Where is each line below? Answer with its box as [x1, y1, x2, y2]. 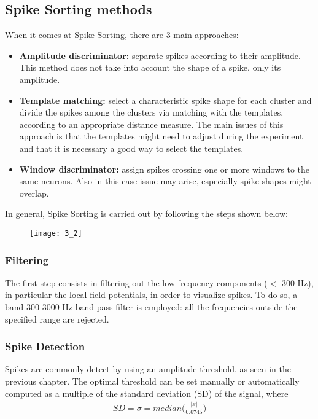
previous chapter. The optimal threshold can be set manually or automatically [5, 374, 300, 387]
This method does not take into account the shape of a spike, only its [19, 61, 281, 74]
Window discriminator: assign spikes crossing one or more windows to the [19, 162, 310, 175]
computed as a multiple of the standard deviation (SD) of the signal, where [5, 386, 289, 399]
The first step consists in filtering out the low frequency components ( [5, 276, 268, 289]
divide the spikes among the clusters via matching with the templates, [19, 106, 284, 119]
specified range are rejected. [5, 312, 109, 325]
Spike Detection [5, 339, 85, 354]
